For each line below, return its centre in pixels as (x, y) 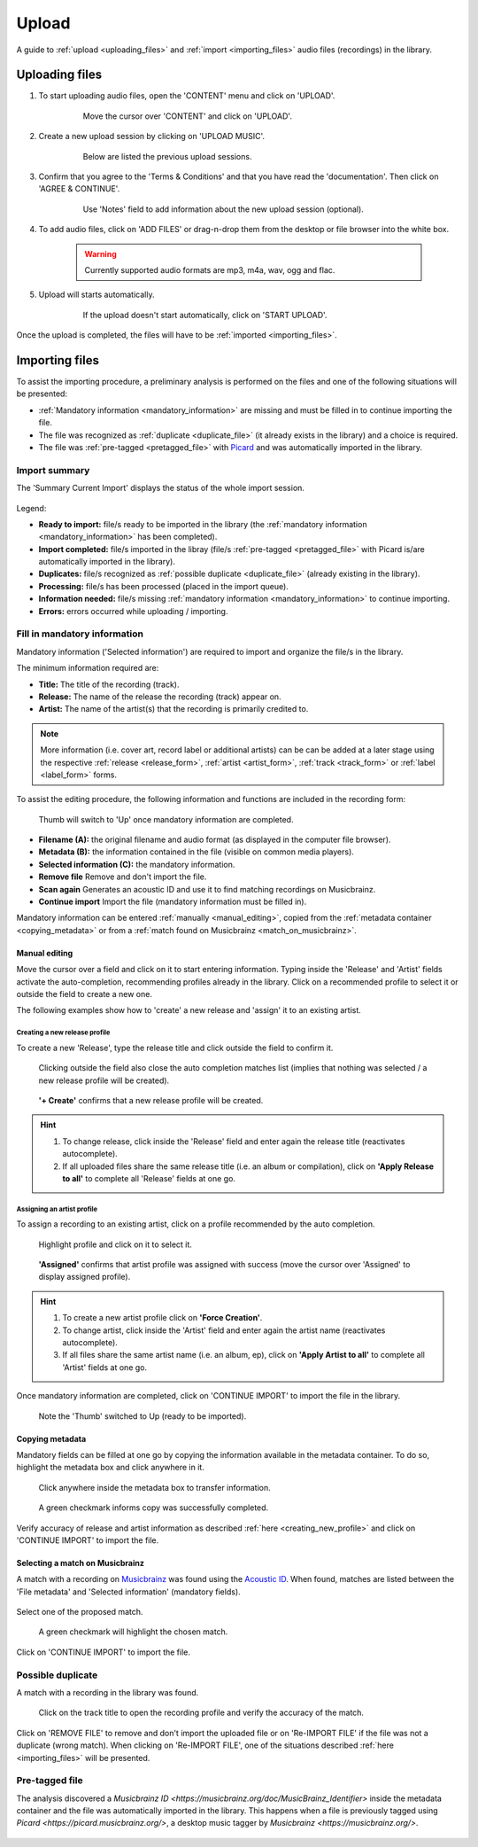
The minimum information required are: (88, 668)
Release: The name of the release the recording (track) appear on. (160, 697)
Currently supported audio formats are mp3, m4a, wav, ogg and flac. (210, 269)
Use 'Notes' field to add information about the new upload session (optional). (224, 209)
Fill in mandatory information (80, 634)
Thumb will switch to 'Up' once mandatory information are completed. (166, 819)
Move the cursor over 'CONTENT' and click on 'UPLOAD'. (187, 116)
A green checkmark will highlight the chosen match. (133, 1632)
